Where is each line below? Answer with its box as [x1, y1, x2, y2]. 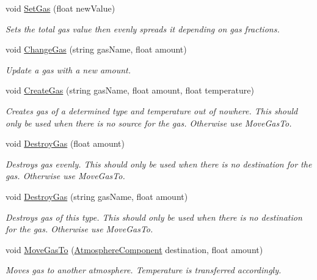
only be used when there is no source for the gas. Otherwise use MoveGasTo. [5, 116, 292, 129]
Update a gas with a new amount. [5, 63, 131, 76]
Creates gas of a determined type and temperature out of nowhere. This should [5, 104, 298, 117]
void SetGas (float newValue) [5, 2, 115, 14]
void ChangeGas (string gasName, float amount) [5, 43, 187, 56]
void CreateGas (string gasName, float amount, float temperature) [5, 84, 254, 97]
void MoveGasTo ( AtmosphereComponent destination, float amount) [5, 243, 263, 256]
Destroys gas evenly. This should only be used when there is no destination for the [5, 157, 312, 170]
